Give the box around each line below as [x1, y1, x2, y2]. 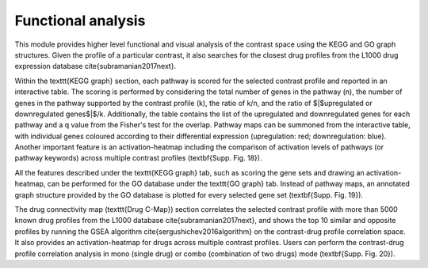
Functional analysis [14, 12, 146, 29]
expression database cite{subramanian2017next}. [14, 62, 177, 71]
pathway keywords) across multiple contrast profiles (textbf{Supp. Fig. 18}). [14, 153, 262, 163]
